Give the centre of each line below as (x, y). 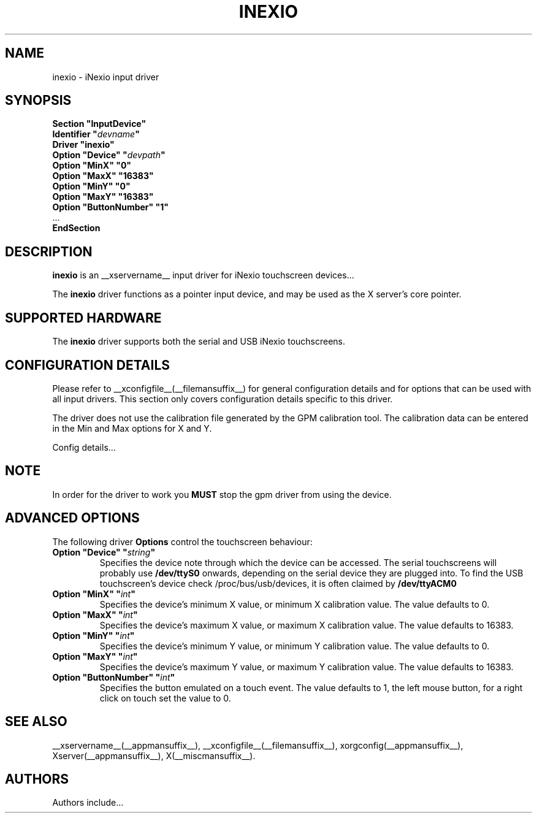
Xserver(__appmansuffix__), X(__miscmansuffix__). (154, 755)
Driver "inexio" (83, 145)
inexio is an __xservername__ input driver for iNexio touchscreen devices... (203, 275)
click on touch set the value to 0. (165, 698)
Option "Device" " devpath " (109, 155)
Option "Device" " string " (104, 552)
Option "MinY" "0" (91, 186)
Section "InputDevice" (99, 124)
